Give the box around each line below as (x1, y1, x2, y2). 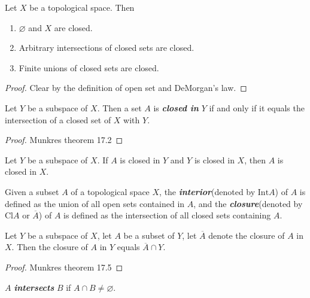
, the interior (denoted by (159, 185, 256, 197)
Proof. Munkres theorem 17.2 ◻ (5, 133, 123, 146)
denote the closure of (208, 229, 285, 241)
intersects (14, 281, 54, 293)
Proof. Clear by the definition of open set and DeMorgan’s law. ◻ (5, 81, 247, 94)
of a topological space (71, 185, 150, 197)
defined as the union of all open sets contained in (5, 197, 185, 209)
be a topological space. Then (29, 1, 135, 13)
